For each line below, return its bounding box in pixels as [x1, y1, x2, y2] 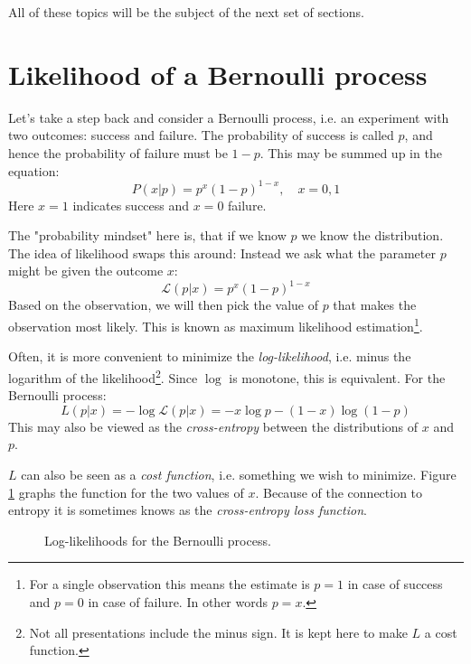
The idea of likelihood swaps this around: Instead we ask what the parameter [8, 243, 436, 262]
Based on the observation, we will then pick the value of [8, 295, 318, 314]
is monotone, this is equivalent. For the [229, 368, 446, 387]
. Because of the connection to [255, 482, 423, 501]
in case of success [347, 575, 443, 594]
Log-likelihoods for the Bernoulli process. [44, 530, 271, 549]
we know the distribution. [301, 226, 444, 245]
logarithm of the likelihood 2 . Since [8, 365, 198, 387]
